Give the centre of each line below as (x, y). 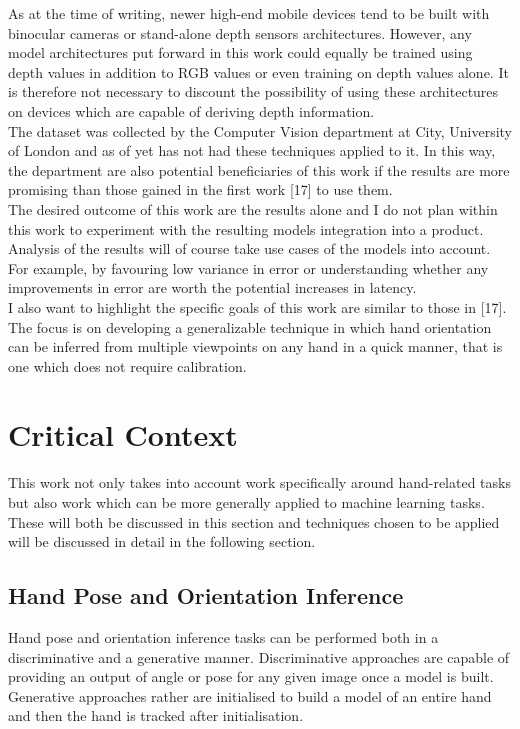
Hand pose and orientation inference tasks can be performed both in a (223, 636)
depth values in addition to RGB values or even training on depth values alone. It (258, 71)
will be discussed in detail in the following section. (162, 541)
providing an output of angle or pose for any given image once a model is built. (251, 676)
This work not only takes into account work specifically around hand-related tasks (259, 482)
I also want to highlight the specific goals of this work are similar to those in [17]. (257, 306)
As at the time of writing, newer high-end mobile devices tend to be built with (249, 13)
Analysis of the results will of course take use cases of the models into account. (249, 248)
